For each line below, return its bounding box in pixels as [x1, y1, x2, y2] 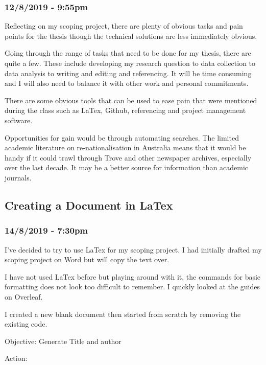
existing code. [5, 318, 47, 329]
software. [5, 115, 33, 125]
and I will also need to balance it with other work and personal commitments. [5, 78, 249, 88]
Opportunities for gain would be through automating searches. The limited [5, 132, 239, 143]
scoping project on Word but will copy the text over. [5, 254, 170, 265]
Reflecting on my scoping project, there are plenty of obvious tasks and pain [5, 20, 243, 31]
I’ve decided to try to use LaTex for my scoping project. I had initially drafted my [5, 244, 262, 255]
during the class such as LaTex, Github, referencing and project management [5, 105, 246, 116]
